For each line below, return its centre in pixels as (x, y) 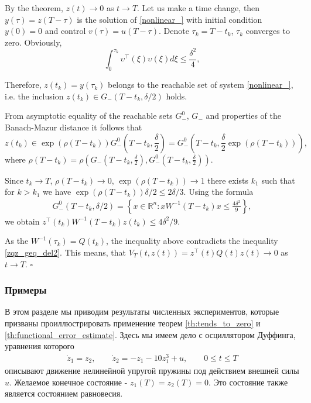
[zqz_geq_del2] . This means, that (66, 252)
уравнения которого (40, 346)
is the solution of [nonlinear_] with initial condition (170, 19)
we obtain (22, 221)
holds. (177, 96)
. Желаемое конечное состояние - (69, 382)
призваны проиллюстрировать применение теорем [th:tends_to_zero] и (133, 323)
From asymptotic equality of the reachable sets (89, 116)
